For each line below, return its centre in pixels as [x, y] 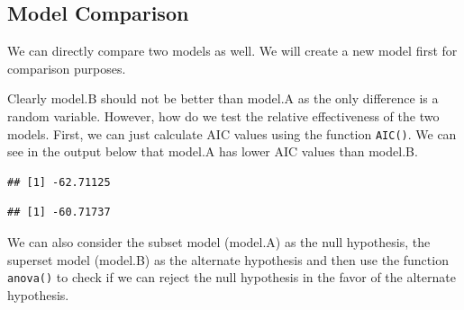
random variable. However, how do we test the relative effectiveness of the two [223, 115]
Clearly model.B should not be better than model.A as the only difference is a [223, 98]
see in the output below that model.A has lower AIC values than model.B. [213, 151]
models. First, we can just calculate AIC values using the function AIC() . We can [232, 133]
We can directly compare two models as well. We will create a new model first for [232, 51]
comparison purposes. [67, 68]
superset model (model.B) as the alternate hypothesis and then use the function [228, 259]
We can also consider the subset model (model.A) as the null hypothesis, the [219, 242]
